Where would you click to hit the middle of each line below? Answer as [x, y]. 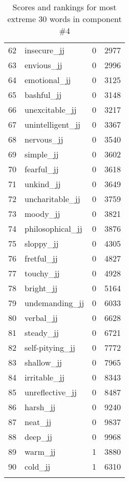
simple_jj [42, 154]
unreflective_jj [51, 392]
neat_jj [38, 422]
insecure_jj [45, 50]
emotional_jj [48, 80]
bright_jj [41, 288]
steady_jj [42, 333]
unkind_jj [43, 184]
